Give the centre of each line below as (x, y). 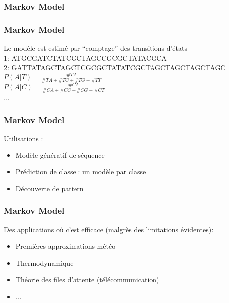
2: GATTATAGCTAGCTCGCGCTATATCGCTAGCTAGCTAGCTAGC (115, 68)
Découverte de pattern (50, 188)
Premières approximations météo (66, 246)
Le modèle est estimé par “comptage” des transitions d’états (96, 48)
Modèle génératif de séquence (60, 155)
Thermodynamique (44, 262)
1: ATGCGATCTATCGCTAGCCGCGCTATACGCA (85, 58)
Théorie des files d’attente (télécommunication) (87, 279)
